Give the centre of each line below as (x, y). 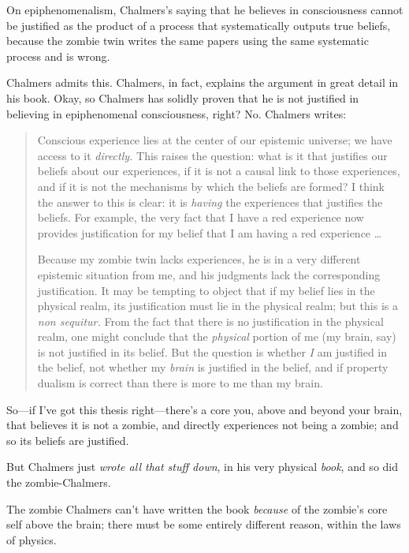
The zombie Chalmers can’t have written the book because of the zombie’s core (197, 508)
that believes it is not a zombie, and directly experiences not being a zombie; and (203, 425)
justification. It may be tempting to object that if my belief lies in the (206, 290)
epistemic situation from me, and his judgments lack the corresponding (209, 274)
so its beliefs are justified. (68, 440)
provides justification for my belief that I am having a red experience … (210, 232)
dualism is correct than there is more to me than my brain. (180, 383)
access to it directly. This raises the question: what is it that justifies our (212, 155)
